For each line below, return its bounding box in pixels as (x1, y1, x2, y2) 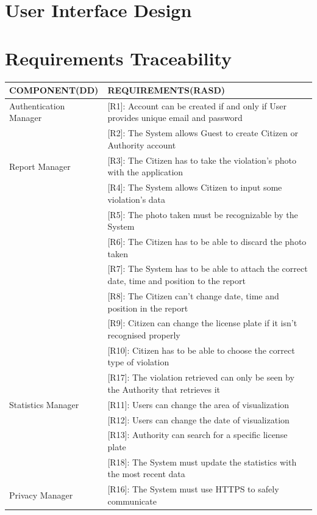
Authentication (9, 99, 65, 112)
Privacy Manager (9, 489, 73, 502)
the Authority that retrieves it (107, 382, 221, 395)
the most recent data (107, 467, 185, 480)
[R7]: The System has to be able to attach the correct (107, 262, 308, 275)
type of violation (107, 356, 169, 368)
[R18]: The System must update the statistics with (107, 455, 297, 468)
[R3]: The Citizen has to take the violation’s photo (107, 153, 296, 166)
